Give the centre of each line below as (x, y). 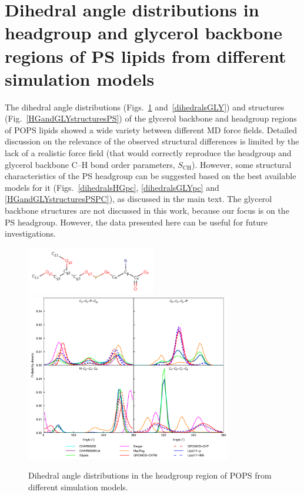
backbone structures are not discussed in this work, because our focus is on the (147, 211)
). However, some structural (242, 164)
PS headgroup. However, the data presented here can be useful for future (136, 222)
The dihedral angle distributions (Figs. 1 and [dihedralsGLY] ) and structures (145, 107)
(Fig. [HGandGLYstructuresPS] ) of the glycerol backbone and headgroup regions (151, 118)
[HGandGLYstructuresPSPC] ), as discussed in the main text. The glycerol (138, 199)
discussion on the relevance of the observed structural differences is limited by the (152, 141)
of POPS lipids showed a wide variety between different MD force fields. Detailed (151, 129)
